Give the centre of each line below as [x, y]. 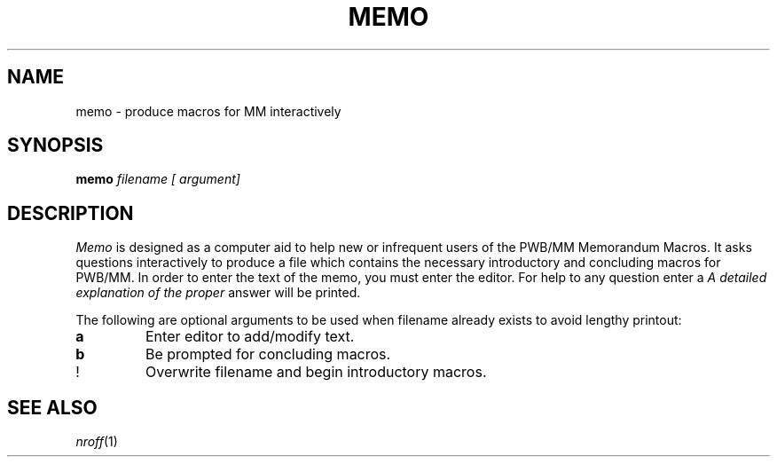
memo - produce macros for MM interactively [208, 111]
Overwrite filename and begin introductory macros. [316, 372]
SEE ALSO [52, 407]
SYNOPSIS [55, 145]
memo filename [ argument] [158, 179]
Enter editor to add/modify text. [250, 337]
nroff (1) [97, 442]
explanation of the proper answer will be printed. [218, 293]
